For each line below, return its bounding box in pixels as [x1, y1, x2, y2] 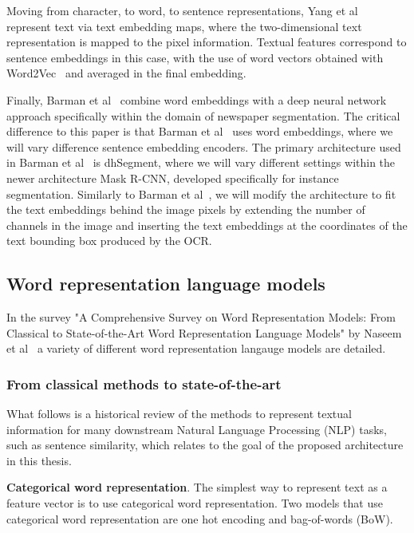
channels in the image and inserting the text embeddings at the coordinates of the [6, 216, 408, 233]
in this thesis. [6, 452, 72, 468]
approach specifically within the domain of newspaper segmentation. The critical [6, 107, 400, 124]
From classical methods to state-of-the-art [6, 373, 282, 393]
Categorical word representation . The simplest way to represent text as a [6, 479, 388, 495]
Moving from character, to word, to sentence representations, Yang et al [6, 2, 358, 18]
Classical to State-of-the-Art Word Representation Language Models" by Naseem [6, 324, 402, 341]
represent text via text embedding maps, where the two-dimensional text [6, 18, 362, 34]
